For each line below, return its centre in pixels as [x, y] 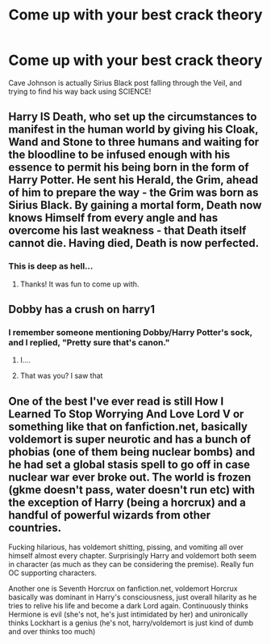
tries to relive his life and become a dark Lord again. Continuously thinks [128, 606]
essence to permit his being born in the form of [129, 167]
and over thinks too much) [52, 632]
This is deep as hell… [51, 266]
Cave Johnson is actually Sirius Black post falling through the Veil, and [125, 83]
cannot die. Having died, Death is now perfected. [134, 243]
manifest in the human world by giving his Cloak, [133, 130]
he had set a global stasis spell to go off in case [129, 464]
